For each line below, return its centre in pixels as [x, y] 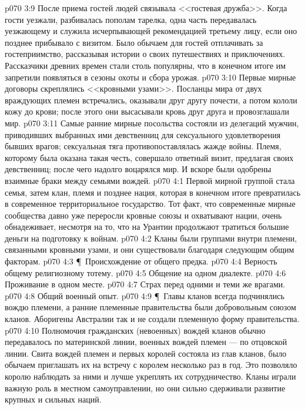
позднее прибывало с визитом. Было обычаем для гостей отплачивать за [134, 42]
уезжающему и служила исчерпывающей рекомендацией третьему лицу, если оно [151, 31]
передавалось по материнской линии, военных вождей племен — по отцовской [146, 342]
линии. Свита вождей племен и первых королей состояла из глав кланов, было [146, 353]
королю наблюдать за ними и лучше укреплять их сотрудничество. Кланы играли [150, 376]
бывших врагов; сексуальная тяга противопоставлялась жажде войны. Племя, [143, 146]
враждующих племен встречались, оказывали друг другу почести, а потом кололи [151, 100]
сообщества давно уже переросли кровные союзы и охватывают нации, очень [143, 215]
